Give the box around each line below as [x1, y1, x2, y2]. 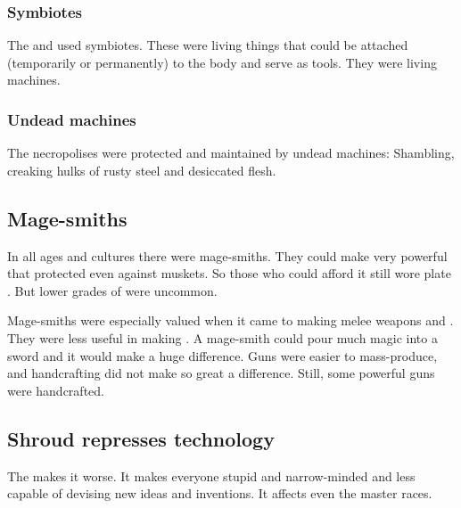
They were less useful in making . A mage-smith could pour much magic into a [7, 328, 438, 347]
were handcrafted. [7, 381, 104, 399]
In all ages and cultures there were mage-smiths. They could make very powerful [7, 246, 448, 265]
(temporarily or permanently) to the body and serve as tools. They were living [7, 53, 437, 71]
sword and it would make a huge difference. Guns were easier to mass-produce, [7, 346, 438, 365]
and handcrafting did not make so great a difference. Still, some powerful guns [7, 364, 435, 382]
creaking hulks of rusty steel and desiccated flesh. [7, 160, 276, 179]
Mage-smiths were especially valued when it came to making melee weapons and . [7, 311, 454, 330]
